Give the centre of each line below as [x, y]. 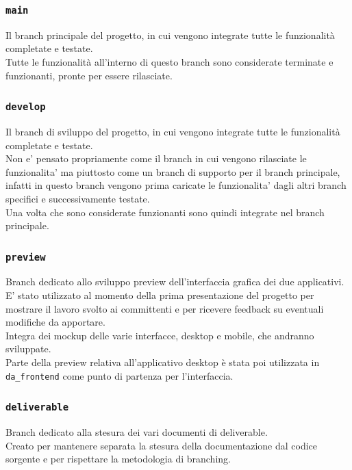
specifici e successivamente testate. [78, 198]
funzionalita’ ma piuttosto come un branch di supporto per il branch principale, [173, 171]
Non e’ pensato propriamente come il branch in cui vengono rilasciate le [156, 158]
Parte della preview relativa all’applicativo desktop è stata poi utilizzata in [163, 362]
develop [26, 107]
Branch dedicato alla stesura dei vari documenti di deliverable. [137, 432]
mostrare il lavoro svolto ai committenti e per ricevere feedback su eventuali [165, 308]
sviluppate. [28, 349]
